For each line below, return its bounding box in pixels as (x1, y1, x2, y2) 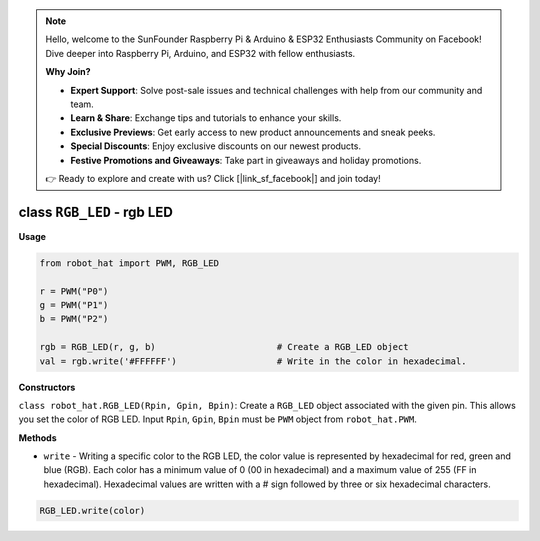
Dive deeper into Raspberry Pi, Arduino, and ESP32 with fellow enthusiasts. (45, 47, 356, 59)
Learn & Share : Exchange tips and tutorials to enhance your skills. (70, 112, 342, 124)
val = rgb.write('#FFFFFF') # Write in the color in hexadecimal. (39, 355, 467, 367)
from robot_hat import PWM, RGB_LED (39, 257, 220, 269)
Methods (18, 431, 57, 444)
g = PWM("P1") (39, 299, 109, 310)
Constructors (18, 381, 76, 393)
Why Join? (45, 66, 91, 78)
